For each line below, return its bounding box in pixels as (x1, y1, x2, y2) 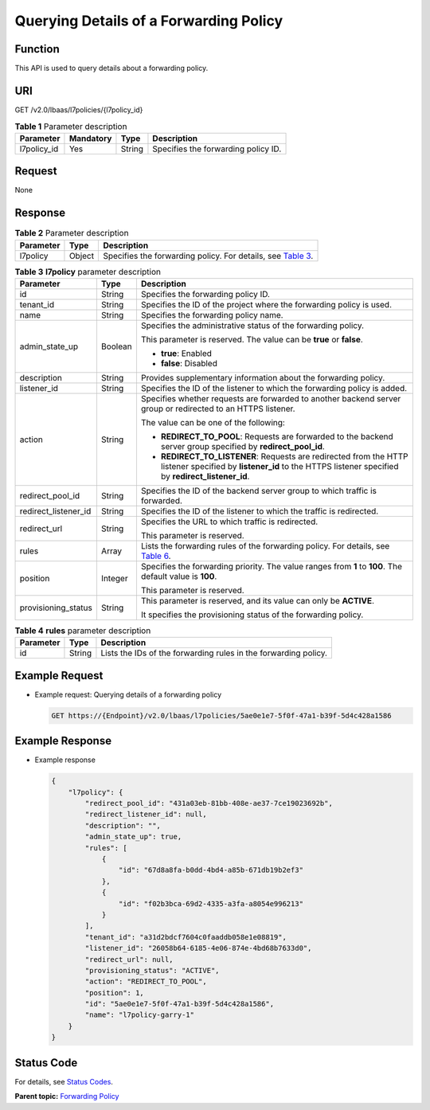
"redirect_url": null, (84, 955, 174, 963)
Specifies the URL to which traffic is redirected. (140, 516, 319, 527)
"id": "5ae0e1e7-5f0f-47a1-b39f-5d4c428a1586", (84, 999, 275, 1009)
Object (68, 250, 95, 261)
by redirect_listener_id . (160, 471, 250, 482)
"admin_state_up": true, (84, 832, 182, 842)
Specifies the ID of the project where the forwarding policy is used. (140, 299, 393, 310)
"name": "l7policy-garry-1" (84, 1010, 195, 1019)
